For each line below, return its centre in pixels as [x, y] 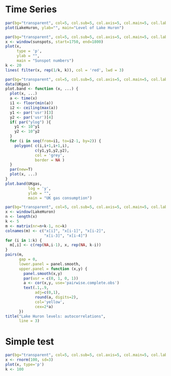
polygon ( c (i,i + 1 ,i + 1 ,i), [42, 146]
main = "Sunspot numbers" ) [45, 61]
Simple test [30, 342]
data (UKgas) [18, 84]
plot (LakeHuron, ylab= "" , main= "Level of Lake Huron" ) [65, 28]
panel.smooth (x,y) [43, 273]
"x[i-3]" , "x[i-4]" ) [66, 236]
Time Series [31, 9]
